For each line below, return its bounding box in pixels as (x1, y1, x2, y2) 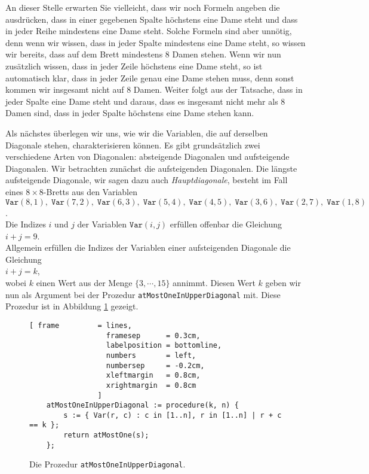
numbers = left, (106, 351, 196, 360)
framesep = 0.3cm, (106, 331, 201, 340)
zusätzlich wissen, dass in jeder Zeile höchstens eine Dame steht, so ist (5, 59, 263, 72)
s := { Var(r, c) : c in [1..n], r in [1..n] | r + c (63, 411, 282, 420)
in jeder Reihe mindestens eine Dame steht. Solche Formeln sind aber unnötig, (5, 25, 292, 37)
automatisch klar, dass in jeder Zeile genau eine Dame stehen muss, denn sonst (5, 71, 294, 84)
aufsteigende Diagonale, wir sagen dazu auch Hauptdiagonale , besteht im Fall (5, 174, 288, 186)
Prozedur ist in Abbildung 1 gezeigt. (5, 300, 139, 312)
